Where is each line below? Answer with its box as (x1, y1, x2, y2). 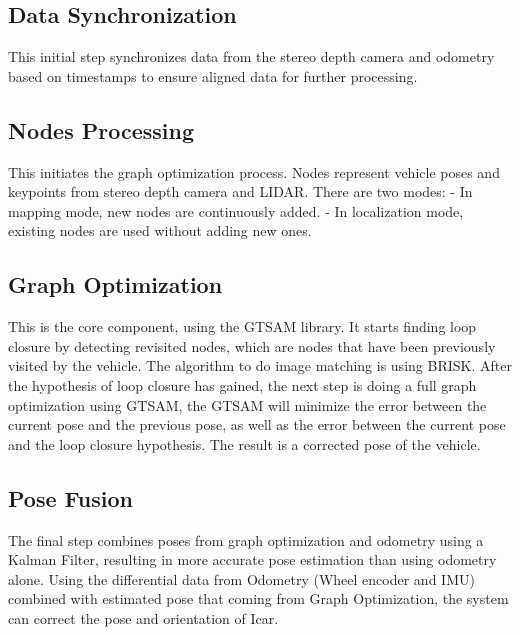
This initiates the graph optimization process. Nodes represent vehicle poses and (8, 161, 500, 182)
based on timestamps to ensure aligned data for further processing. (8, 65, 418, 86)
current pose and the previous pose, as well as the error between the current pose (8, 414, 506, 435)
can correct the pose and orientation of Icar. (8, 607, 279, 628)
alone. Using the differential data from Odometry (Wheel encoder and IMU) (8, 568, 475, 589)
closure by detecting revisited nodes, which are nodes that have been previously (8, 335, 496, 356)
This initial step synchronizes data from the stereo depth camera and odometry (8, 46, 495, 67)
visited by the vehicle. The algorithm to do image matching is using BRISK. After (8, 355, 512, 376)
